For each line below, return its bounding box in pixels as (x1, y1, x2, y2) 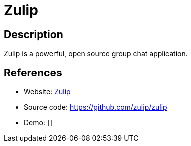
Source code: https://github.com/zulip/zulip (24, 103, 167, 112)
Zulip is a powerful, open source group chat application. (4, 49, 188, 58)
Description (4, 28, 63, 41)
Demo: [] (24, 118, 53, 127)
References (4, 66, 62, 79)
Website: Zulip (24, 87, 71, 96)
